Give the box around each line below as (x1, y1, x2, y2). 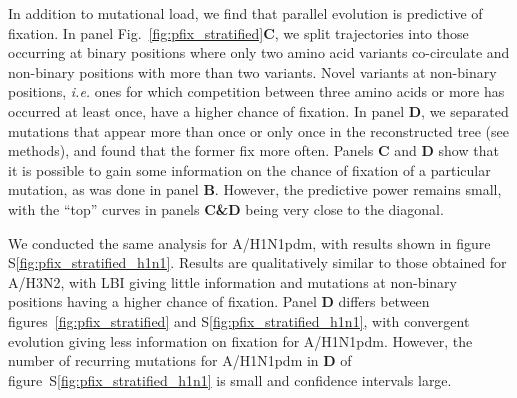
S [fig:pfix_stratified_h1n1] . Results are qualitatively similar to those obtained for (8, 252, 507, 273)
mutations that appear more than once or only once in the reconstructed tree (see (8, 120, 509, 141)
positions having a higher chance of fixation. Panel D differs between (8, 291, 430, 312)
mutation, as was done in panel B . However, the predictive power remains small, (8, 179, 502, 200)
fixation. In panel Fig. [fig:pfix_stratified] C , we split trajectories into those (8, 22, 469, 43)
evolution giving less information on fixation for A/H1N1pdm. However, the (8, 330, 473, 351)
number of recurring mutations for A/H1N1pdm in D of (8, 350, 352, 371)
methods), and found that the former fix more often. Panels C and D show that (8, 140, 499, 161)
